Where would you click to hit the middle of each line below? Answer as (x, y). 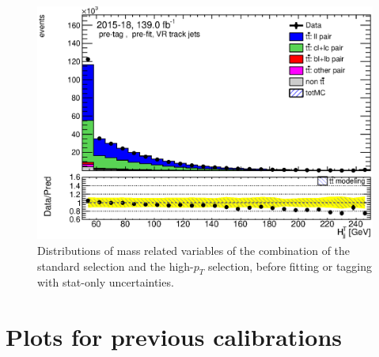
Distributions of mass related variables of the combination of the (194, 250)
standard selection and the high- (116, 266)
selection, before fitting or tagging (290, 266)
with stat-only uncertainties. (106, 282)
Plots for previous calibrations (174, 337)
